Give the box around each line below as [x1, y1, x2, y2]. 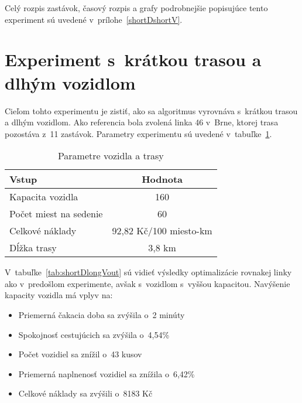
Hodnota [142, 172, 183, 186]
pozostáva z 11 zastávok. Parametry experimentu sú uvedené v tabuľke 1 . [5, 127, 272, 139]
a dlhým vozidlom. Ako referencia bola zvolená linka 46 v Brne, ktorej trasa [5, 116, 279, 128]
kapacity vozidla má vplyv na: [5, 289, 113, 301]
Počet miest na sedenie [9, 207, 103, 221]
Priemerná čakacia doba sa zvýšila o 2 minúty [18, 309, 185, 321]
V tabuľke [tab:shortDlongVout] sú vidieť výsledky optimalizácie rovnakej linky [5, 266, 292, 278]
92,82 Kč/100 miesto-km [112, 224, 212, 238]
